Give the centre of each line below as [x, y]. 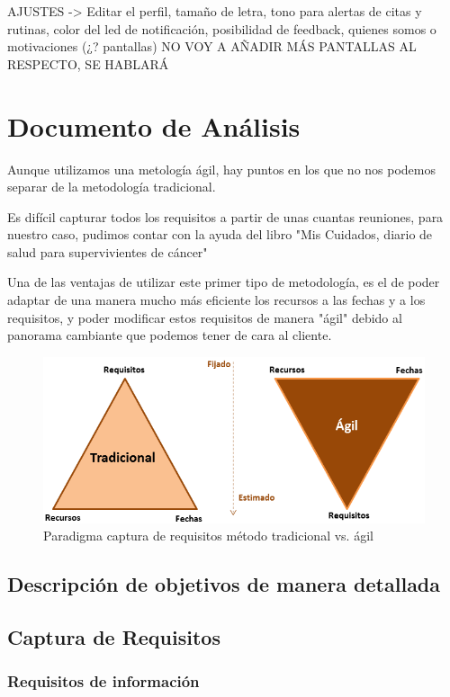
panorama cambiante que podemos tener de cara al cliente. [170, 335]
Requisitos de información [103, 681]
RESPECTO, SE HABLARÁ [88, 63]
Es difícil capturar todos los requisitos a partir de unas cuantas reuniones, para [225, 216]
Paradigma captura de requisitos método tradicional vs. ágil [208, 536]
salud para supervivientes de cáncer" [108, 251]
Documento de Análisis [154, 125]
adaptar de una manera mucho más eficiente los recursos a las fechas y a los [216, 300]
